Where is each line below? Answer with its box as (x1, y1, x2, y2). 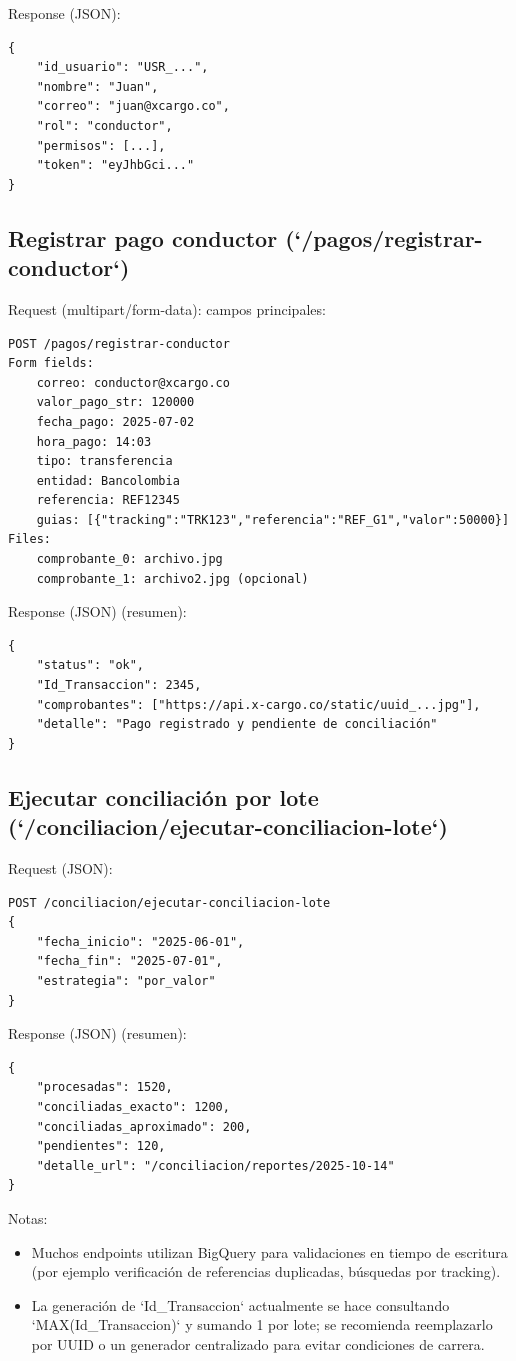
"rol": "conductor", (36, 118, 173, 133)
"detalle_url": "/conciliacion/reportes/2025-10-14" (36, 1158, 395, 1173)
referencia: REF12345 (36, 493, 180, 508)
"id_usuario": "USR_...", (36, 60, 209, 75)
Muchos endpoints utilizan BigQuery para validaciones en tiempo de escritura (31, 1241, 508, 1262)
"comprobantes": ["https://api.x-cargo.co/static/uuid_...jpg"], (36, 697, 481, 712)
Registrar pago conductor (8, 222, 278, 253)
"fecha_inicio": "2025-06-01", (36, 934, 245, 949)
